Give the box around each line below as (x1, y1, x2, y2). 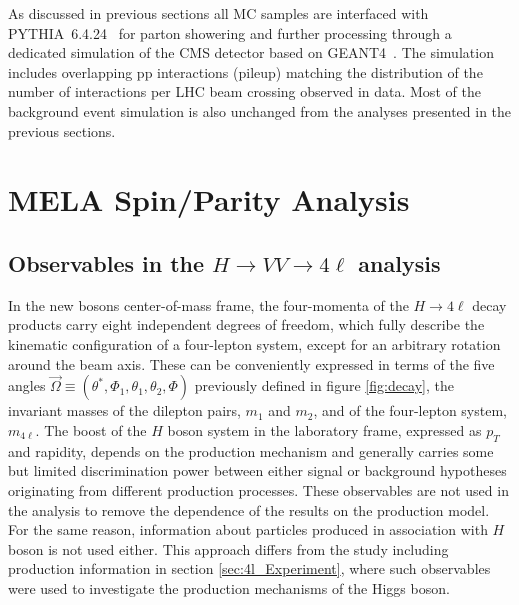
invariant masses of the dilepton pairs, (8, 400, 241, 421)
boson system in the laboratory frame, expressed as (167, 419, 482, 440)
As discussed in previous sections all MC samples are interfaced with (8, 3, 429, 23)
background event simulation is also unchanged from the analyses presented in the (8, 100, 512, 121)
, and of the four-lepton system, (313, 400, 507, 421)
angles (8, 375, 46, 396)
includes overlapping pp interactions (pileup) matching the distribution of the (8, 61, 483, 82)
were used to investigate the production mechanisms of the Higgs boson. (8, 577, 450, 598)
